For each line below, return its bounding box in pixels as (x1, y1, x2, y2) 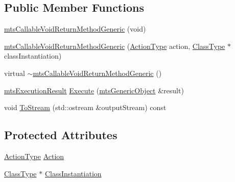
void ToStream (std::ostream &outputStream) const (4, 102, 167, 113)
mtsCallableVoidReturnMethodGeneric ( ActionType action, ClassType (4, 40, 225, 51)
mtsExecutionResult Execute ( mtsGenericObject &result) (4, 85, 184, 95)
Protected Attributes (4, 127, 118, 143)
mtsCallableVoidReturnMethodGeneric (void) (4, 23, 146, 34)
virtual (4, 67, 25, 78)
